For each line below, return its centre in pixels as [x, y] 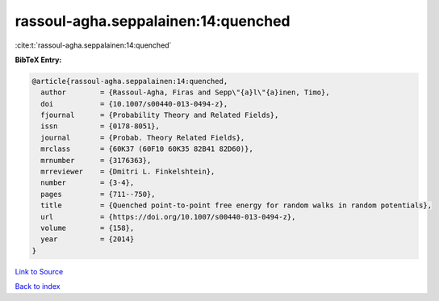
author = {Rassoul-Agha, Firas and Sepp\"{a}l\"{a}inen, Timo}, [185, 92]
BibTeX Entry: [38, 60]
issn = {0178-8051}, [100, 126]
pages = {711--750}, [98, 194]
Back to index [38, 286]
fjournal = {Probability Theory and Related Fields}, [160, 115]
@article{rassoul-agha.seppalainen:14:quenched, [130, 81]
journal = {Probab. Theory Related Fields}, [143, 138]
